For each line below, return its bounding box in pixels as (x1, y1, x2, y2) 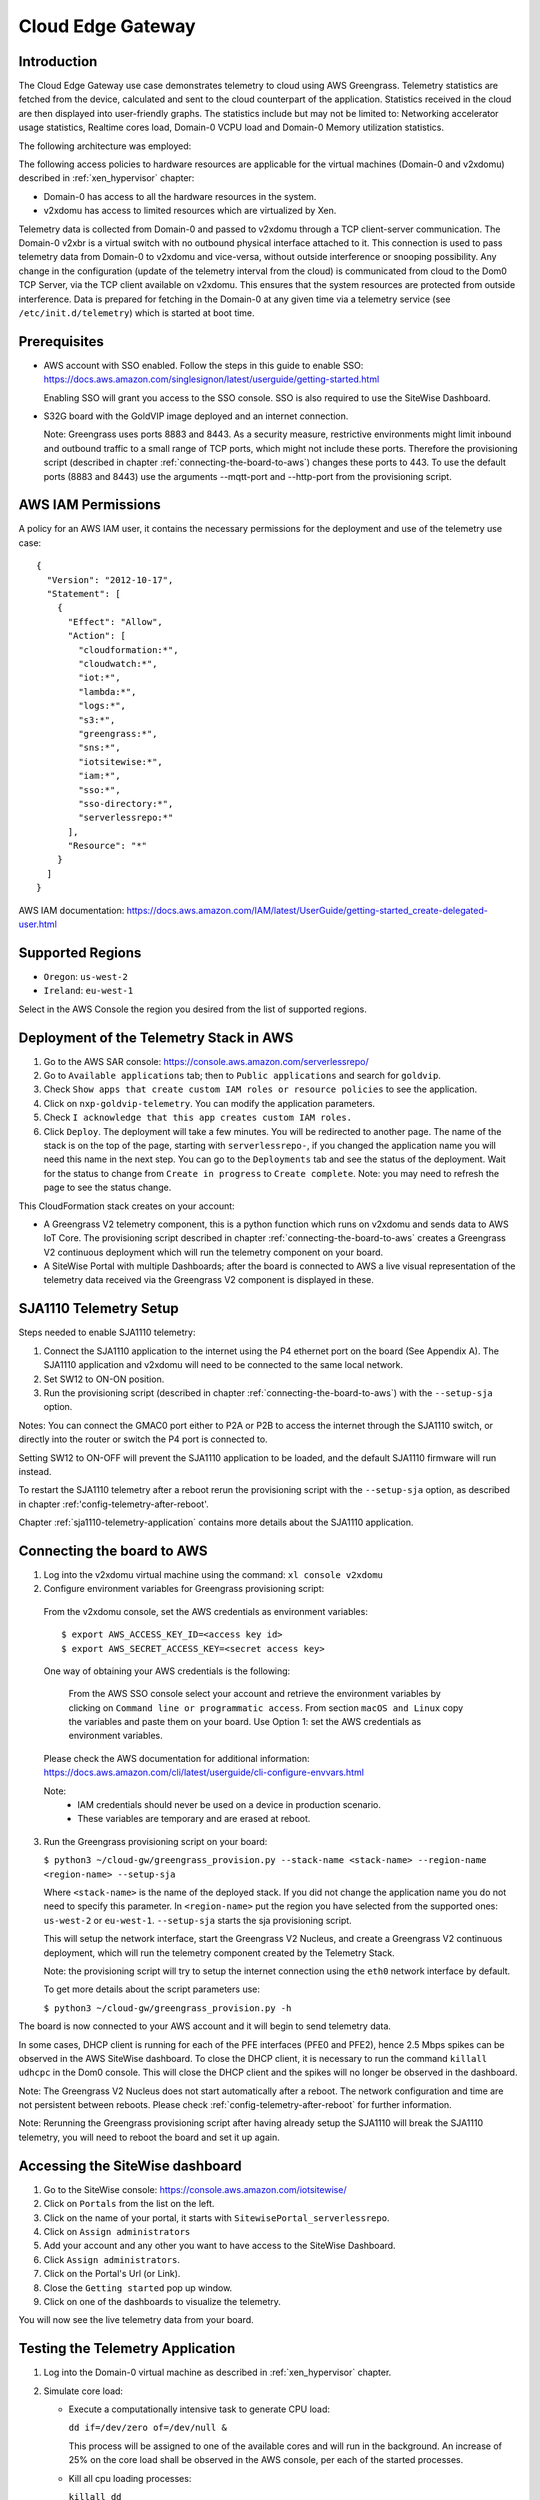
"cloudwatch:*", (78, 658, 158, 669)
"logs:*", (78, 700, 127, 712)
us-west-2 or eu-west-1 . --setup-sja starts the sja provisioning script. (43, 1914, 352, 1926)
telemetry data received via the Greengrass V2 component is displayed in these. (43, 1274, 375, 1286)
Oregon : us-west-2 (43, 970, 129, 982)
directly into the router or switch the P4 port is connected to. (18, 1433, 269, 1445)
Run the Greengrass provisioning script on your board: (43, 1835, 268, 1847)
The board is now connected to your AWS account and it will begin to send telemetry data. (18, 2020, 392, 2032)
